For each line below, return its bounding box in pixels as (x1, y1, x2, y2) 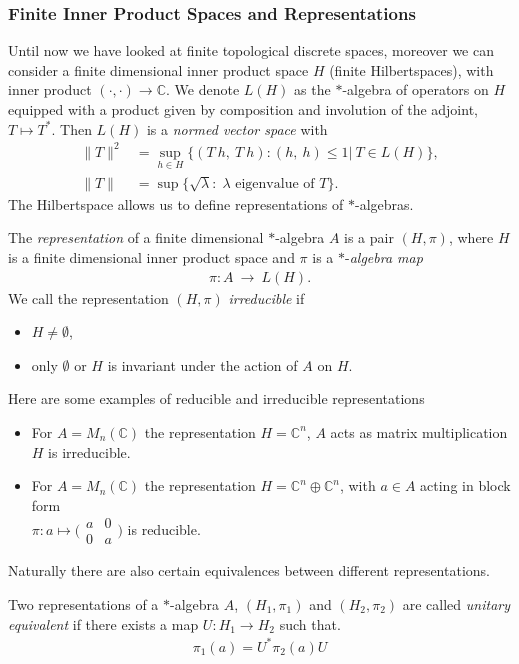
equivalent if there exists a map (8, 613, 199, 634)
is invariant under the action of (107, 354, 298, 375)
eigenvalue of (235, 176, 315, 191)
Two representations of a (8, 593, 159, 614)
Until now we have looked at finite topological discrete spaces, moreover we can (8, 40, 494, 61)
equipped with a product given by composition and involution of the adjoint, (8, 99, 478, 119)
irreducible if (228, 287, 305, 308)
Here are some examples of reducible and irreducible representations (8, 388, 425, 409)
